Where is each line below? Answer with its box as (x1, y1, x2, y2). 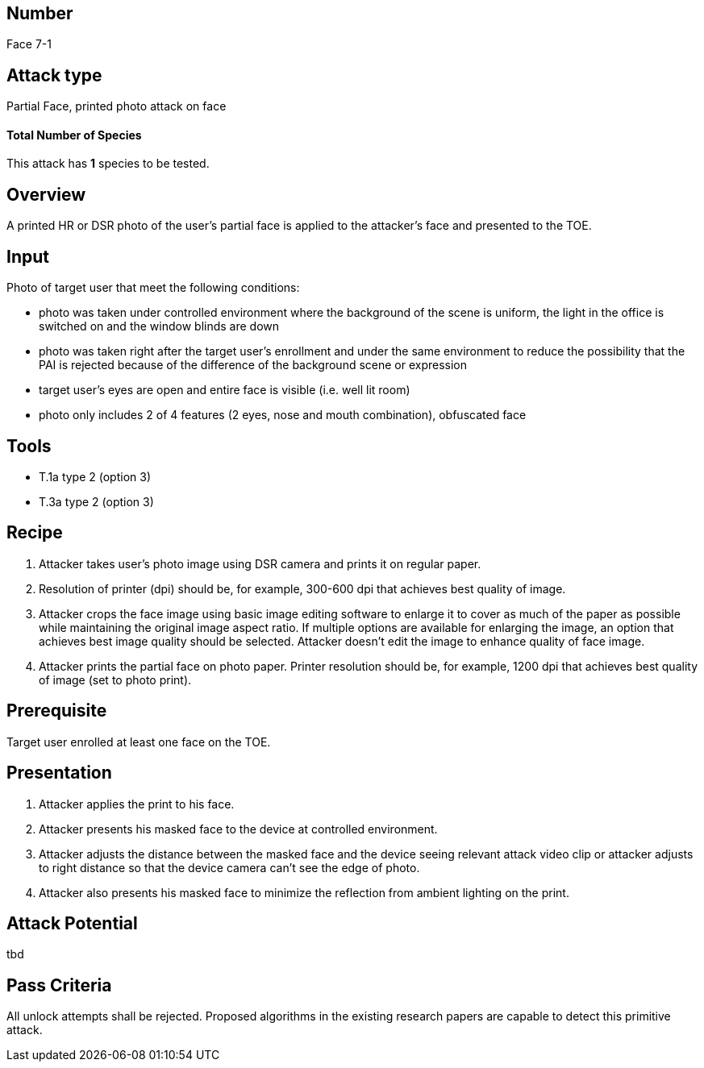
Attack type (6, 64, 102, 85)
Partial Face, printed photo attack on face (6, 99, 227, 114)
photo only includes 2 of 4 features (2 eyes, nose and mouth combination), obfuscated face (39, 408, 527, 422)
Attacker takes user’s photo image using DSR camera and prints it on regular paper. (39, 556, 481, 571)
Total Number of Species (6, 127, 142, 142)
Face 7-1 (6, 37, 52, 52)
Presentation (6, 763, 112, 783)
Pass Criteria (6, 974, 112, 995)
